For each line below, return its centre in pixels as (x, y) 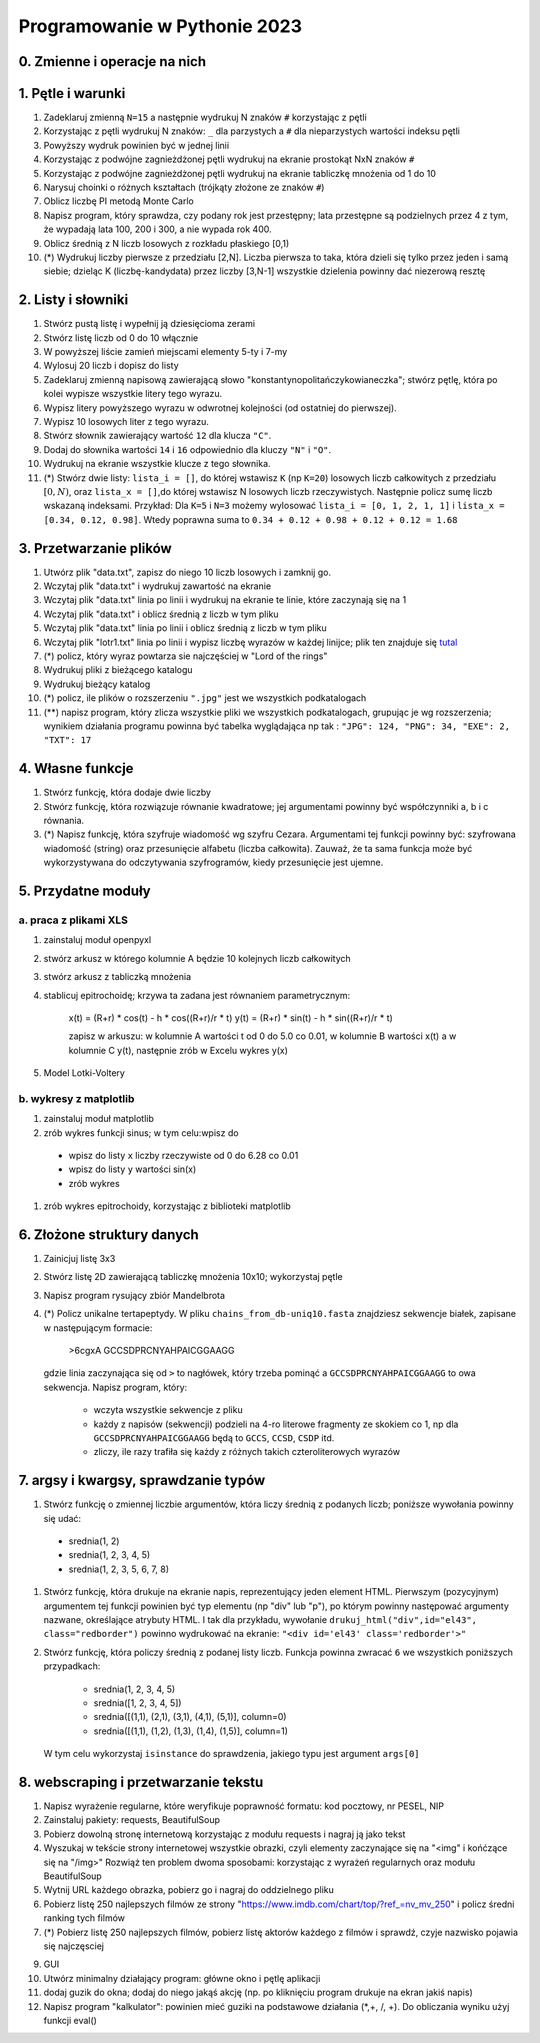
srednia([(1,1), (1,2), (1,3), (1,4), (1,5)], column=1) (191, 1731)
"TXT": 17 (67, 740)
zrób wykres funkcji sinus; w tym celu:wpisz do (141, 1132)
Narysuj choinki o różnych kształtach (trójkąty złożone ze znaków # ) (184, 187)
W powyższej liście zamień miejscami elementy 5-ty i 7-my (165, 352)
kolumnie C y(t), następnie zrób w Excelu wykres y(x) (178, 1050)
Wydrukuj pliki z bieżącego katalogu (118, 670)
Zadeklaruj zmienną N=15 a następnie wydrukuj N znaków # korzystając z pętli (205, 117)
